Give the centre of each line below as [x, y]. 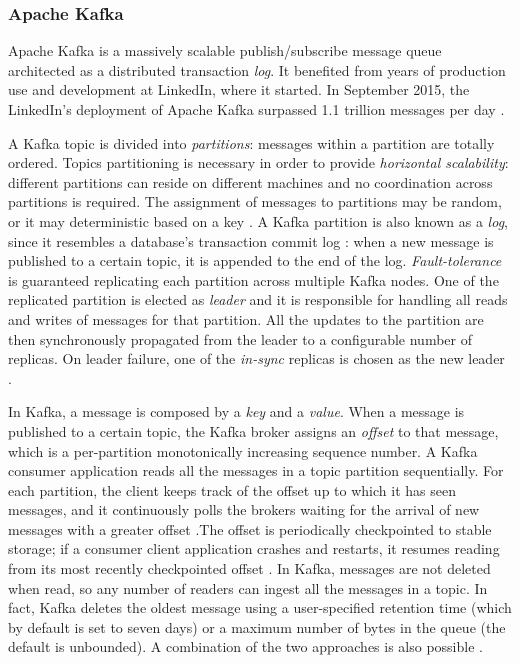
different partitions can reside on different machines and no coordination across [250, 181]
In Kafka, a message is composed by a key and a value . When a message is [236, 411]
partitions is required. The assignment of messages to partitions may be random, [255, 201]
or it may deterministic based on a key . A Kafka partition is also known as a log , [258, 220]
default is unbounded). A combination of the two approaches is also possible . [245, 646]
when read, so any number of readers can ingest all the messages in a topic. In [248, 587]
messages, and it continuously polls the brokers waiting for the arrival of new [244, 509]
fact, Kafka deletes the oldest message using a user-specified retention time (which [260, 607]
